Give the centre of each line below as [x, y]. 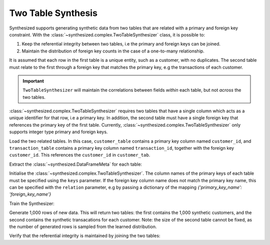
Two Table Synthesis [53, 13]
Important [33, 81]
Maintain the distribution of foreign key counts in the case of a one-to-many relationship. [113, 51]
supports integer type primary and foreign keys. [58, 132]
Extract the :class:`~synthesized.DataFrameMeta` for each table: [76, 164]
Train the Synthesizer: [32, 203]
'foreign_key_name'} [30, 194]
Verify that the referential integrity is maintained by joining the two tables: [85, 236]
